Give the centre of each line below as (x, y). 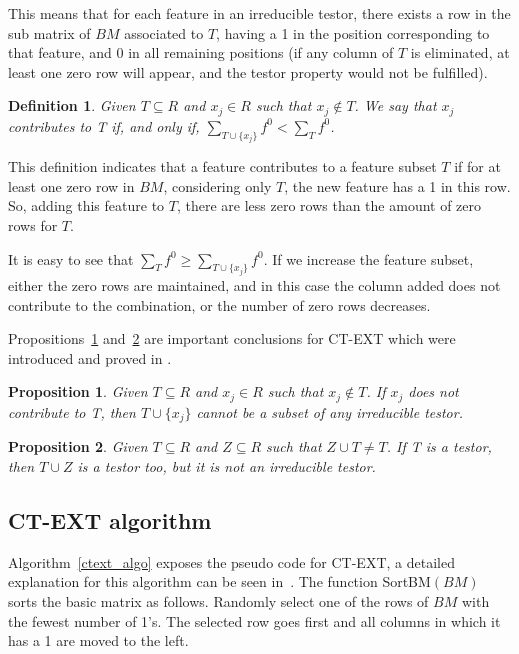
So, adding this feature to (86, 205)
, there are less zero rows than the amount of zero (329, 205)
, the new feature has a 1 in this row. (397, 185)
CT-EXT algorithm (110, 519)
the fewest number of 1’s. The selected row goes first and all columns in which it (254, 620)
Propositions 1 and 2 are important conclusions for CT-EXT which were (232, 338)
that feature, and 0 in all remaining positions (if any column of (201, 52)
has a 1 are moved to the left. (98, 640)
